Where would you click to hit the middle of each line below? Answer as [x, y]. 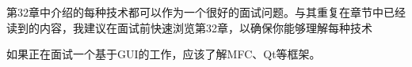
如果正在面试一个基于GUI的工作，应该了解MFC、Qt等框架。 [164, 54]
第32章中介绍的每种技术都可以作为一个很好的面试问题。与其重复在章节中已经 [206, 12]
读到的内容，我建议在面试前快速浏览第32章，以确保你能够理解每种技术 [189, 27]
